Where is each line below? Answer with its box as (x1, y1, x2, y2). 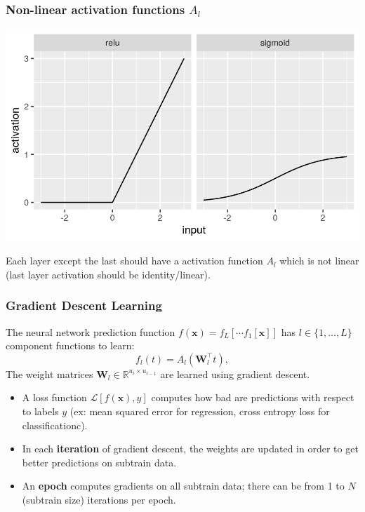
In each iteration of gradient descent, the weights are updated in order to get (22, 441, 359, 456)
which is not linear (279, 253, 359, 268)
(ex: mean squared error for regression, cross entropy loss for (69, 403, 330, 418)
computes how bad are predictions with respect (151, 390, 354, 405)
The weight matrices (6, 366, 93, 381)
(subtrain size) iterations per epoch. (22, 492, 176, 506)
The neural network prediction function (6, 324, 175, 339)
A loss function (22, 390, 87, 405)
